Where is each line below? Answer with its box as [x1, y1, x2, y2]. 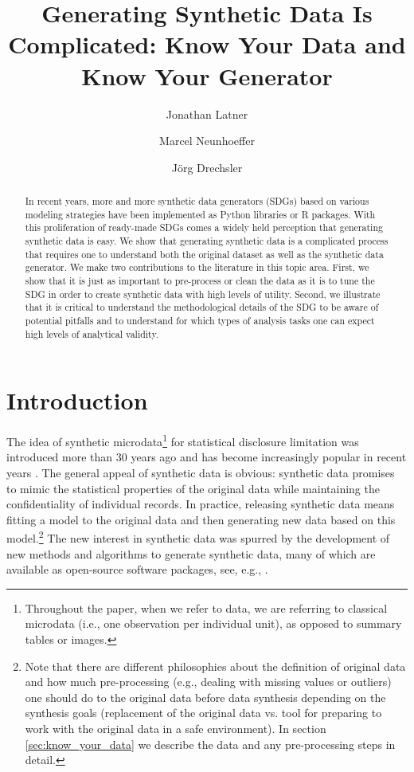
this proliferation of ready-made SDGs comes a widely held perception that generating [25, 221, 383, 234]
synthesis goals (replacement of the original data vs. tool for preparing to [25, 704, 382, 721]
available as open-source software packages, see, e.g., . [6, 561, 268, 578]
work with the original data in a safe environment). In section [25, 720, 326, 737]
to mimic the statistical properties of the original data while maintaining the [6, 480, 380, 496]
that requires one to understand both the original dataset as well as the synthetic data [25, 247, 384, 261]
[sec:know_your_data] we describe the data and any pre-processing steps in [25, 735, 396, 752]
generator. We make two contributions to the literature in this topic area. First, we [25, 261, 369, 274]
